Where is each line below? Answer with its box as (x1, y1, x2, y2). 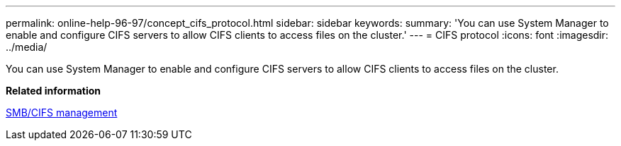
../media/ (6, 41, 47, 53)
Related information (6, 85, 101, 97)
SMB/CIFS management (6, 107, 118, 118)
